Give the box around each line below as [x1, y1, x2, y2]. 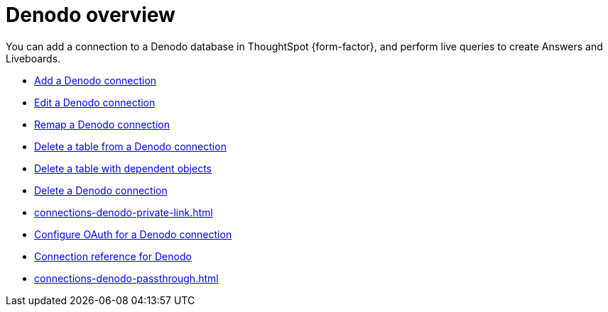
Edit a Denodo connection [34, 96, 156, 108]
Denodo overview [6, 3, 175, 27]
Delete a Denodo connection [34, 184, 168, 196]
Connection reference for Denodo [34, 250, 192, 262]
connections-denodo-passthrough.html [34, 272, 219, 284]
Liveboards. [6, 52, 61, 65]
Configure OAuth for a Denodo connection [34, 228, 232, 240]
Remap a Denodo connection [34, 118, 170, 130]
